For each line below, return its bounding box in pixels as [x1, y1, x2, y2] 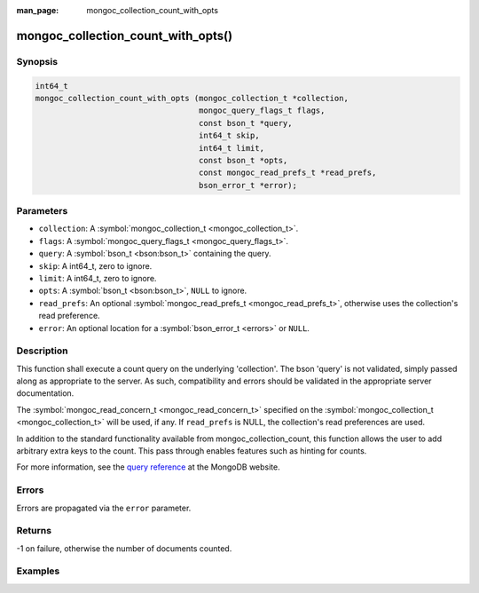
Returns [16, 525, 52, 537]
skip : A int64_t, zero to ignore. [38, 260, 153, 271]
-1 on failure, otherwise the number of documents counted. [16, 542, 232, 554]
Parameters [16, 205, 68, 217]
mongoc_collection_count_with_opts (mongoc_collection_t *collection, [35, 93, 349, 103]
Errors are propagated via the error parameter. [16, 502, 192, 513]
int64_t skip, [198, 130, 261, 141]
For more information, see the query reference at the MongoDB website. [16, 462, 280, 472]
